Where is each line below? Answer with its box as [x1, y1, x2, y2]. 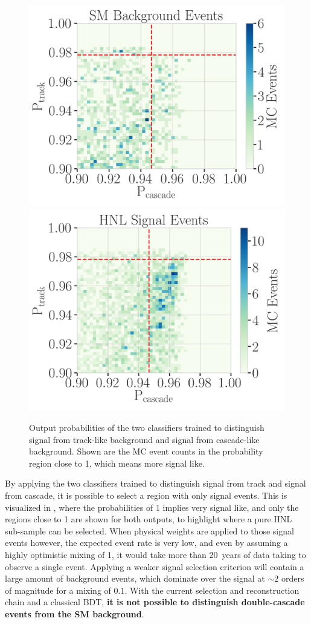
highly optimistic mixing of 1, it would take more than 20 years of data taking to [5, 548, 306, 560]
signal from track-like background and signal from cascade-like [29, 433, 260, 445]
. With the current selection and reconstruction [124, 583, 300, 596]
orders [281, 572, 304, 585]
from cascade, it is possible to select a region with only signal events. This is [5, 488, 287, 501]
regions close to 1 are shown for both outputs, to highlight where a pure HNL [5, 513, 292, 525]
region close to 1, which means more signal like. [29, 456, 205, 469]
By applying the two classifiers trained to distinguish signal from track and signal [5, 477, 306, 490]
